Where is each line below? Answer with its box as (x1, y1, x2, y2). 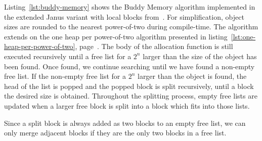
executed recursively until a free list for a (4, 51, 132, 61)
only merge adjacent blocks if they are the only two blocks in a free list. (4, 127, 227, 138)
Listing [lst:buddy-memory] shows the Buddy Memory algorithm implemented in (4, 2, 255, 12)
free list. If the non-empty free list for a (4, 71, 126, 81)
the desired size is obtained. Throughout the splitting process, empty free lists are (4, 90, 257, 101)
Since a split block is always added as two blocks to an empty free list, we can (4, 117, 246, 128)
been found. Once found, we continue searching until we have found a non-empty (4, 61, 255, 71)
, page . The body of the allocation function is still (75, 41, 233, 52)
